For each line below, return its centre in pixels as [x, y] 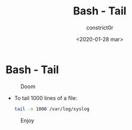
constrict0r [100, 28]
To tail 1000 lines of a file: [46, 98]
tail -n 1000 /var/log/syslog [52, 109]
